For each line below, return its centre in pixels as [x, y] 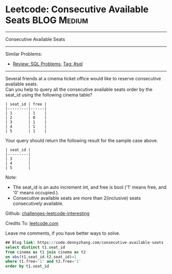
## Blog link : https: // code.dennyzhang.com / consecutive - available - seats [84, 242]
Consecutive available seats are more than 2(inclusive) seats [77, 198]
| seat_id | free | [26, 104]
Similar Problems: [24, 54]
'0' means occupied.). [36, 192]
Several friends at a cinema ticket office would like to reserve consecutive [83, 78]
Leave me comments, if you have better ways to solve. [63, 233]
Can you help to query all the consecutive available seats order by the [79, 89]
